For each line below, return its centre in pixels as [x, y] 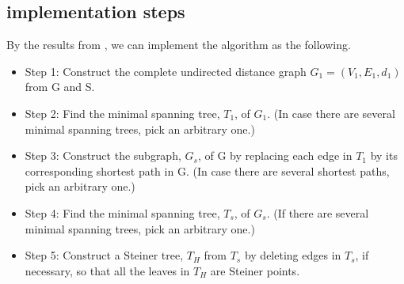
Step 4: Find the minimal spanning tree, [122, 212]
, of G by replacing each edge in [275, 155]
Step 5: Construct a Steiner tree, [104, 255]
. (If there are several [318, 212]
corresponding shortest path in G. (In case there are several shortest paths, [207, 170]
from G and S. [60, 87]
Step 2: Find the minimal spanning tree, [122, 113]
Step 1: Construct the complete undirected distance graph [166, 71]
